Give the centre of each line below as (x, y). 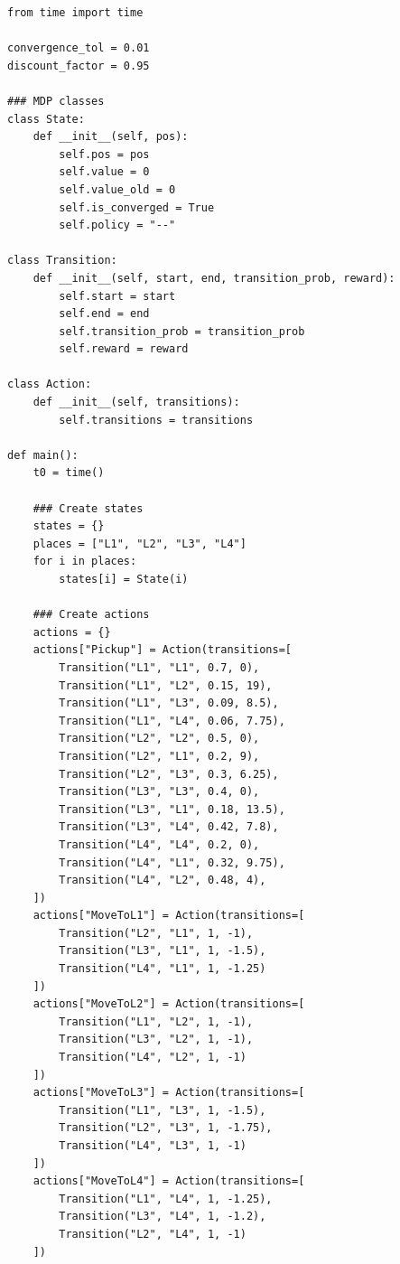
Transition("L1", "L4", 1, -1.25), (166, 1198)
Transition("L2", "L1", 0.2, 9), (159, 756)
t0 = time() (69, 473)
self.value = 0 (104, 172)
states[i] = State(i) (124, 579)
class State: (46, 119)
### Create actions (91, 615)
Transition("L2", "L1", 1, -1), (156, 933)
